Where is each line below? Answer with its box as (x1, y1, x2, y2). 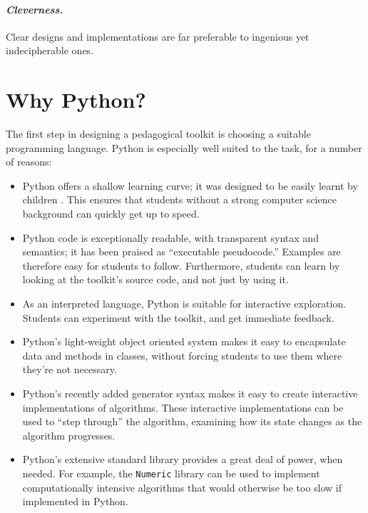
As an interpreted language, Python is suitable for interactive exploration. (22, 296, 347, 311)
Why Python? (6, 85, 146, 114)
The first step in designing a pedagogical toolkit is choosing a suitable (6, 126, 311, 141)
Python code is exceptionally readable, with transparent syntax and (22, 230, 319, 245)
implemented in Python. (22, 494, 128, 509)
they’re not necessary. (22, 362, 117, 377)
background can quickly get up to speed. (22, 206, 200, 221)
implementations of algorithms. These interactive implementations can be (22, 400, 344, 415)
